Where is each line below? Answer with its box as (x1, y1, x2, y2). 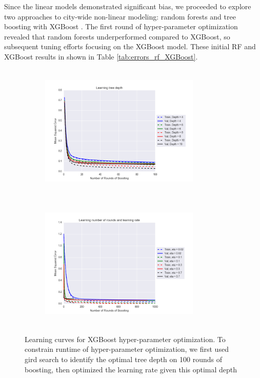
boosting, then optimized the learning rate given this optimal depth (25, 364, 237, 374)
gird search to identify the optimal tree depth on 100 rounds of (25, 353, 222, 364)
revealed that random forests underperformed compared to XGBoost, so (4, 31, 230, 42)
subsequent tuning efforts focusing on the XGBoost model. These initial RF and (4, 41, 256, 52)
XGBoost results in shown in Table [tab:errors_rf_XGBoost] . (4, 51, 198, 62)
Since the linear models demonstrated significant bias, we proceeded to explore (4, 1, 251, 11)
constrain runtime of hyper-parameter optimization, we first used (25, 344, 229, 354)
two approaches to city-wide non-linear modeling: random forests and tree (4, 11, 236, 22)
